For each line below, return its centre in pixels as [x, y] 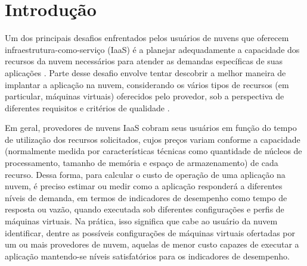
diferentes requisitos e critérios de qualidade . [87, 107]
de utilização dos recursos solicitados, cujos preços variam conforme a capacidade [153, 139]
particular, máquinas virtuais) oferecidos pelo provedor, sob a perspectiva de [145, 96]
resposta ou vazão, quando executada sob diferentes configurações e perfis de [145, 209]
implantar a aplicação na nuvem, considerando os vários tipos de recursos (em [147, 84]
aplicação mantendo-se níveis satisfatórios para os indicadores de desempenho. [147, 256]
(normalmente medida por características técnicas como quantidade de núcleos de [153, 151]
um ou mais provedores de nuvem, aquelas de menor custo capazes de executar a [152, 244]
